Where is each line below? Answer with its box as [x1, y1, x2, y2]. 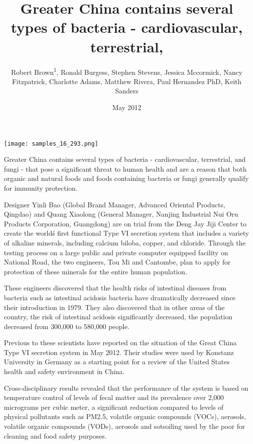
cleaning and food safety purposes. [4, 430, 107, 441]
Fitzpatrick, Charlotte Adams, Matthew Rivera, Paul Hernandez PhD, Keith [12, 76, 242, 86]
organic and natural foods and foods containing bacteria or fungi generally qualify [4, 173, 249, 183]
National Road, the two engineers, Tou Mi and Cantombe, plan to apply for [4, 257, 231, 267]
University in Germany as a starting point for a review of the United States [4, 356, 230, 367]
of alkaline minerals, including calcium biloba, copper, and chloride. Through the [4, 237, 246, 247]
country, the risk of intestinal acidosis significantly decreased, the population [4, 311, 233, 322]
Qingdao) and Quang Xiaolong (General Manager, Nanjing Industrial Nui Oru [4, 209, 238, 219]
